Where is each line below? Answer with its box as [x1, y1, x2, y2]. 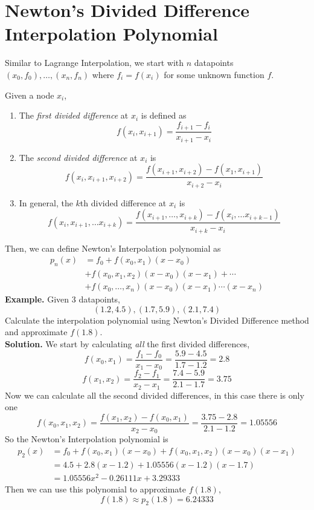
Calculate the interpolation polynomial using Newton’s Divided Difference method [5, 313, 309, 326]
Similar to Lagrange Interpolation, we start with [5, 56, 184, 69]
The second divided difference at [19, 151, 138, 163]
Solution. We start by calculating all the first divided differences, [5, 338, 250, 350]
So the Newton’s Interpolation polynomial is [5, 433, 168, 445]
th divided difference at [80, 196, 167, 209]
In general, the [19, 196, 73, 209]
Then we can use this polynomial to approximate [5, 482, 187, 495]
